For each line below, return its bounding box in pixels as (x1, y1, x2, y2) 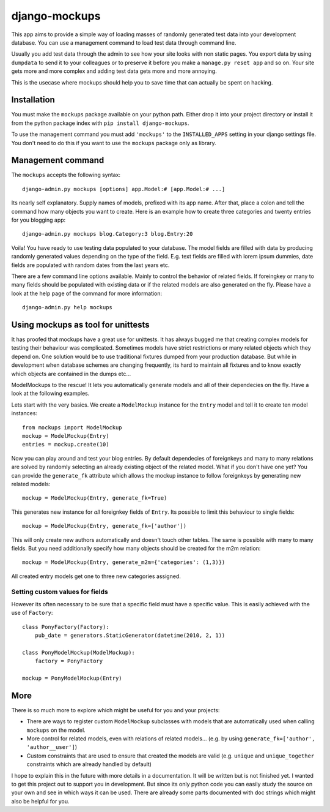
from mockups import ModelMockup (22, 424, 122, 431)
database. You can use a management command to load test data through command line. (11, 39, 237, 46)
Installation (11, 95, 55, 105)
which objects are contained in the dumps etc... (11, 370, 131, 377)
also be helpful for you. (11, 797, 70, 805)
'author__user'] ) (26, 743, 78, 751)
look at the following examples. (11, 389, 90, 397)
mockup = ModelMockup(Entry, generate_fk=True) (22, 495, 167, 502)
